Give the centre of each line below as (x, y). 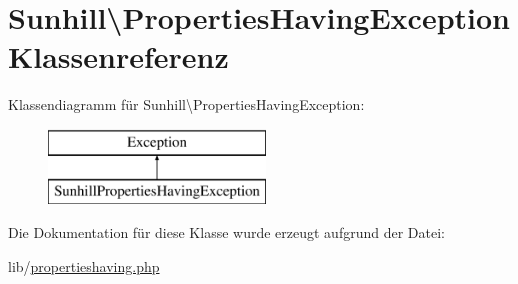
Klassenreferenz (118, 56)
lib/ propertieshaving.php (84, 265)
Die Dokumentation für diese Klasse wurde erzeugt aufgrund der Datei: (226, 232)
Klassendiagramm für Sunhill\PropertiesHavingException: (186, 104)
